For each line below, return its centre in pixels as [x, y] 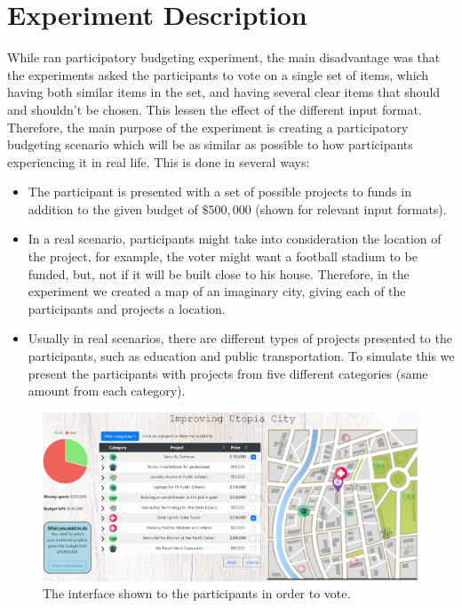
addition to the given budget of [113, 208]
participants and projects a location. [127, 308]
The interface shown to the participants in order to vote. [197, 593]
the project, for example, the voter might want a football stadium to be [223, 256]
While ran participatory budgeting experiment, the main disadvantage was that [224, 57]
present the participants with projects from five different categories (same [228, 373]
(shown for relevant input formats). [351, 208]
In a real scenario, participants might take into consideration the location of [235, 239]
